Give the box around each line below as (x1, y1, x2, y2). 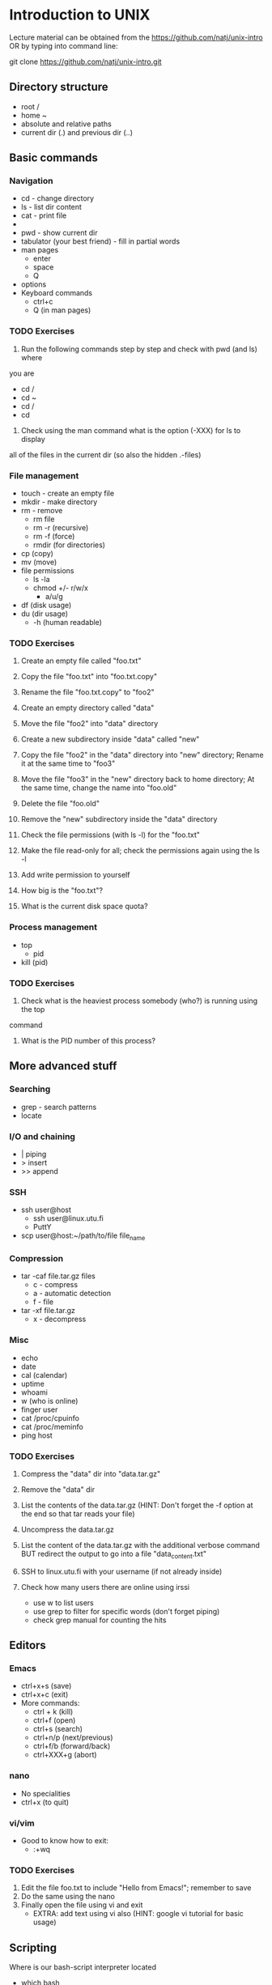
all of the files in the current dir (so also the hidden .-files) (9, 449, 202, 459)
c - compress (32, 1280, 79, 1290)
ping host (20, 1430, 53, 1440)
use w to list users (32, 1597, 94, 1608)
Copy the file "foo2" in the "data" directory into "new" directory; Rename (20, 750, 264, 760)
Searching (9, 1083, 51, 1095)
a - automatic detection (32, 1289, 112, 1299)
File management (9, 470, 79, 481)
